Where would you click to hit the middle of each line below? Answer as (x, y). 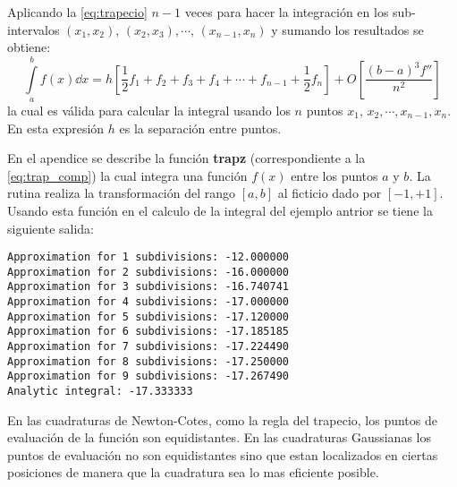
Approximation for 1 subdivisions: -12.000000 (148, 257)
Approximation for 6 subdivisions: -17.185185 (148, 332)
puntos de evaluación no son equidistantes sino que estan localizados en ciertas (223, 454)
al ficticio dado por (330, 193)
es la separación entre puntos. (200, 128)
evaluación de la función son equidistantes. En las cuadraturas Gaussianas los (219, 437)
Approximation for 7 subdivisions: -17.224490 (148, 347)
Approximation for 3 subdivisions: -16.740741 (148, 287)
